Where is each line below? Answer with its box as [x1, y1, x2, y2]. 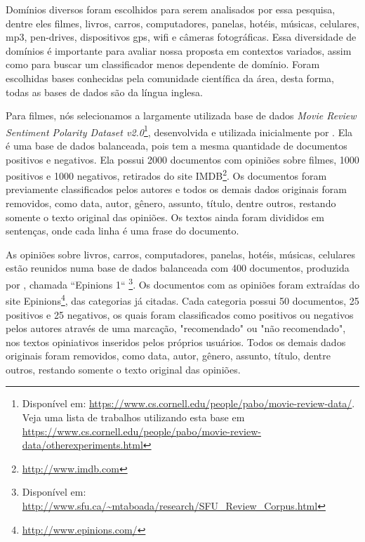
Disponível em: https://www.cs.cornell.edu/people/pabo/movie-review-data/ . [22, 396, 355, 411]
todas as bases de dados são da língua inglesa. [6, 84, 203, 99]
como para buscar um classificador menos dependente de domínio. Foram [6, 57, 320, 72]
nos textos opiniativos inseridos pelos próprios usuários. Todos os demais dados [6, 334, 346, 349]
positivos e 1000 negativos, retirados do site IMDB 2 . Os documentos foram [6, 166, 327, 183]
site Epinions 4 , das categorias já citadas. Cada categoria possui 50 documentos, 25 [6, 291, 359, 308]
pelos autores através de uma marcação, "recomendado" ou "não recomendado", [6, 321, 346, 336]
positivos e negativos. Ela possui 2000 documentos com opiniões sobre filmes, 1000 [6, 152, 359, 166]
